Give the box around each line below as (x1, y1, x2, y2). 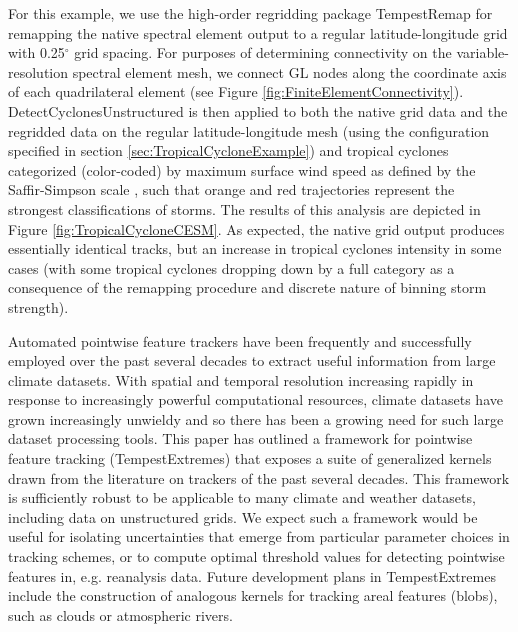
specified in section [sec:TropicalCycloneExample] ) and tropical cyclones (8, 140, 449, 161)
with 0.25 (8, 42, 65, 63)
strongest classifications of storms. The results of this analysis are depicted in (8, 198, 481, 219)
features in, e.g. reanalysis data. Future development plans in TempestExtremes (8, 565, 496, 586)
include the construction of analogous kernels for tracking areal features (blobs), (8, 585, 498, 606)
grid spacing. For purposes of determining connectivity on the (74, 42, 452, 63)
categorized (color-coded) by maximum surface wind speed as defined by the (8, 159, 476, 180)
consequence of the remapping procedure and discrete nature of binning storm (8, 277, 487, 298)
